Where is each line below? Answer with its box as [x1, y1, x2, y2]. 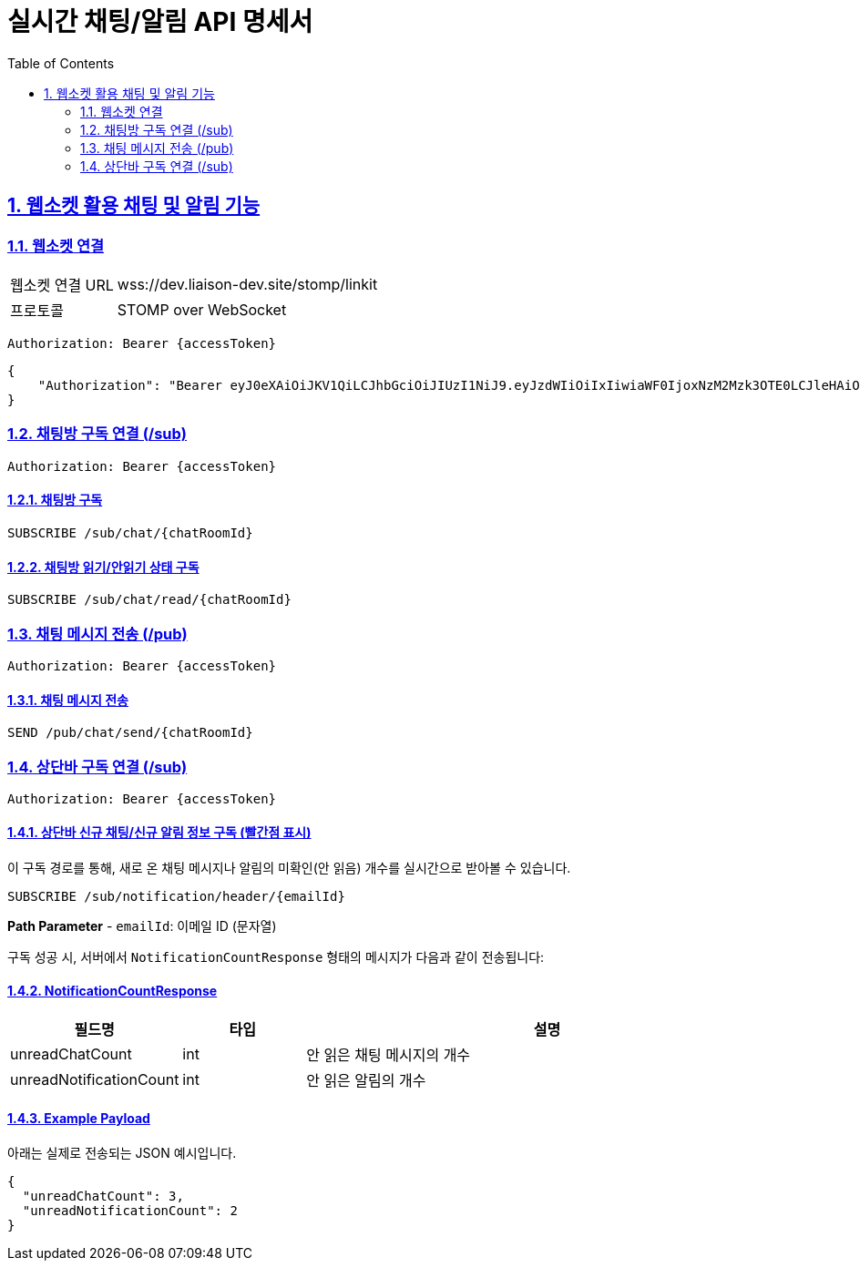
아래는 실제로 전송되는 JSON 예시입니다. [7, 1144, 237, 1161]
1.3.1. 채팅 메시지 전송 [7, 691, 128, 708]
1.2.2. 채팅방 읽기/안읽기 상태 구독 [7, 558, 200, 575]
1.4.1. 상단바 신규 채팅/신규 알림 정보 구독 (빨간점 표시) [7, 824, 312, 841]
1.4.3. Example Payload [7, 1109, 150, 1126]
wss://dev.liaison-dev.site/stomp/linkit [117, 274, 378, 293]
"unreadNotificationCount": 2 [22, 1202, 238, 1218]
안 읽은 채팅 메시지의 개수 [306, 1046, 471, 1065]
